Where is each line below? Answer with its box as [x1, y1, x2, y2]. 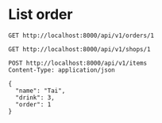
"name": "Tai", [15, 87, 66, 95]
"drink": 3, [15, 93, 56, 102]
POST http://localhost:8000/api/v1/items [8, 59, 148, 67]
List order [8, 6, 73, 24]
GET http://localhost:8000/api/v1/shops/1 [8, 45, 151, 53]
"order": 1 [15, 100, 52, 108]
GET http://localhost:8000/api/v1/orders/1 [8, 32, 155, 39]
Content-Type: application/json [8, 65, 115, 74]
